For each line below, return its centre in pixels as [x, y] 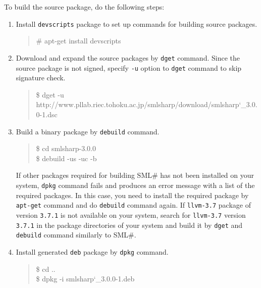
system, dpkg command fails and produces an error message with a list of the [135, 185]
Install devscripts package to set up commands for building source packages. [137, 23]
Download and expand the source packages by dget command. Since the [128, 57]
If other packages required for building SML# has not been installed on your [135, 175]
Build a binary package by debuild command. [88, 131]
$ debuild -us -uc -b [66, 158]
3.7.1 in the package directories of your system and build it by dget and [129, 225]
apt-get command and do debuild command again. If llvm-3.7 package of [133, 205]
